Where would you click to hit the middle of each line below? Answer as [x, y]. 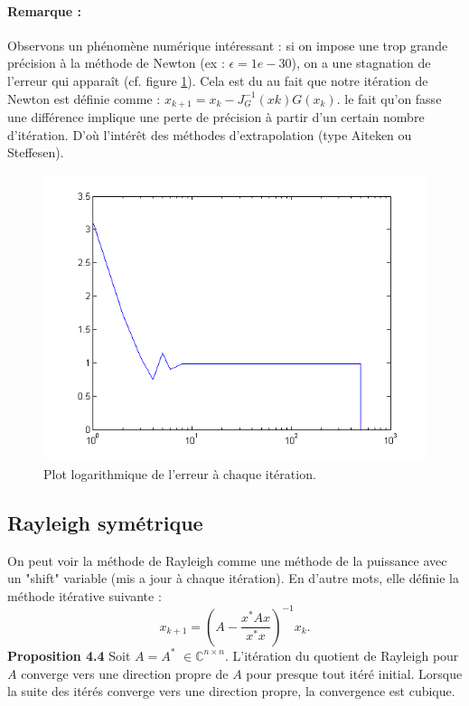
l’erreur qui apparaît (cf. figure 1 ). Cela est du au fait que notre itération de [218, 80]
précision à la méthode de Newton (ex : [116, 63]
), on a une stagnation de [361, 63]
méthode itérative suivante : [84, 595]
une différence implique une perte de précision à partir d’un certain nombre [216, 117]
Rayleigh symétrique [105, 522]
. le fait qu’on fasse [389, 98]
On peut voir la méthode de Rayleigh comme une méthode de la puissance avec [227, 560]
